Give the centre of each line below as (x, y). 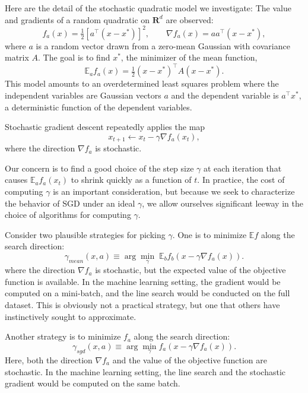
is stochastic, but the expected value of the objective (190, 270)
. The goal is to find (74, 57)
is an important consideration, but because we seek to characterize (174, 191)
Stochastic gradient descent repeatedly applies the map (105, 127)
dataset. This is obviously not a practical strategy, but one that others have (142, 304)
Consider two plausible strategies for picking (85, 234)
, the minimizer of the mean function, (189, 57)
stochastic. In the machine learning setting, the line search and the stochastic (145, 371)
